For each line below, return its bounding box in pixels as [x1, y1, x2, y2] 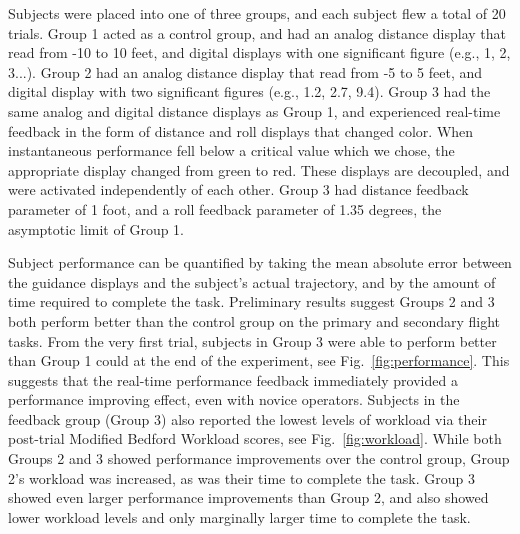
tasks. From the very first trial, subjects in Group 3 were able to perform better [8, 330, 497, 351]
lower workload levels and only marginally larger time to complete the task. [8, 506, 471, 527]
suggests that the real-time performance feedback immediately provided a [8, 369, 458, 390]
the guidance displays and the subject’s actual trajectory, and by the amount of [8, 271, 496, 292]
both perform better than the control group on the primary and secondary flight [8, 310, 501, 331]
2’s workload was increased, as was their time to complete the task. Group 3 [8, 467, 475, 488]
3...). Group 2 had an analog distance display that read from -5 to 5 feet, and [8, 61, 483, 82]
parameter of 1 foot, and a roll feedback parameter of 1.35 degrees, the [8, 198, 442, 219]
